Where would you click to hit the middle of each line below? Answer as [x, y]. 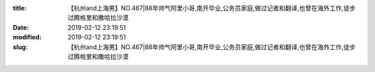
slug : [20, 47]
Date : [21, 27]
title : [20, 8]
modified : [27, 37]
